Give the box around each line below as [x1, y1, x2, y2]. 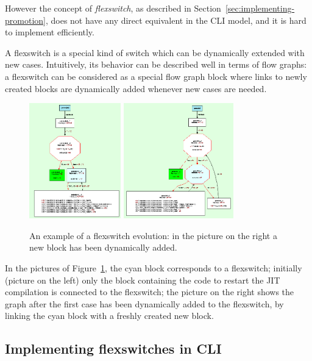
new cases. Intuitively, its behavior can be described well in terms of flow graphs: [5, 58, 307, 71]
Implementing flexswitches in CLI [5, 339, 222, 358]
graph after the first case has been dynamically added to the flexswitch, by [5, 297, 284, 310]
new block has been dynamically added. [29, 241, 177, 254]
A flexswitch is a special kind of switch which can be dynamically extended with [5, 46, 305, 59]
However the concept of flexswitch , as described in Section [5, 2, 221, 14]
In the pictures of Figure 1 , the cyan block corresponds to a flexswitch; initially [5, 261, 302, 274]
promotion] [5, 13, 46, 26]
